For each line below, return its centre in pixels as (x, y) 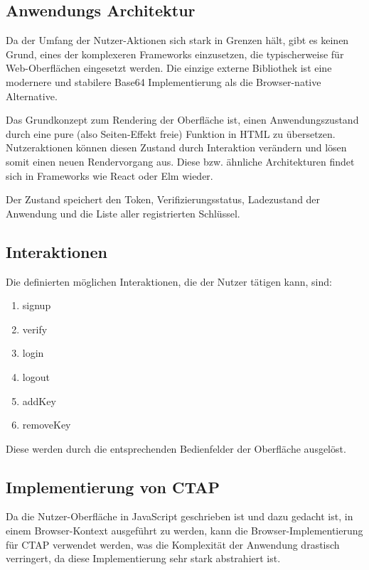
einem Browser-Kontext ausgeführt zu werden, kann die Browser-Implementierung (184, 531)
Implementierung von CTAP (113, 486)
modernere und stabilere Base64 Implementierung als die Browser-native (164, 81)
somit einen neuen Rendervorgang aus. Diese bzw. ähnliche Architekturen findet (180, 161)
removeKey (47, 425)
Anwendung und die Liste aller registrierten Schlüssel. (123, 213)
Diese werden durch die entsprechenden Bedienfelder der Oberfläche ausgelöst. (176, 448)
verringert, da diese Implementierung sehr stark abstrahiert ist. (143, 558)
